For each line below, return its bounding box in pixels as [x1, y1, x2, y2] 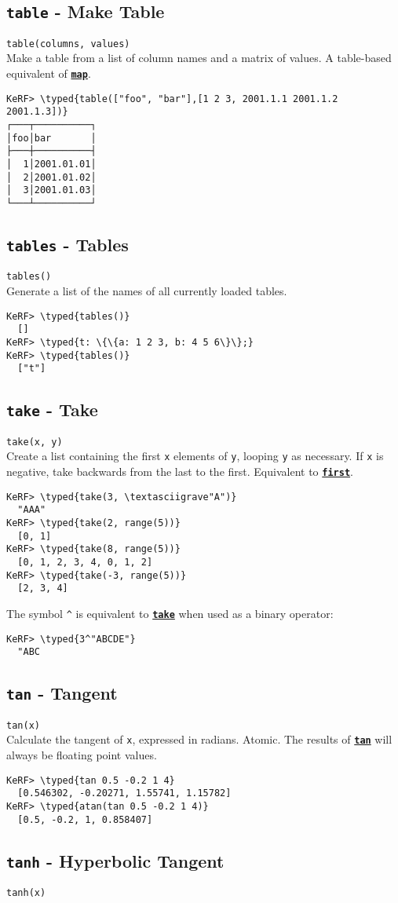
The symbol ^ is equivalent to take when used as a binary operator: [6, 605, 334, 621]
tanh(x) [6, 887, 46, 898]
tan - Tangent [6, 681, 118, 705]
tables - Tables [6, 232, 129, 256]
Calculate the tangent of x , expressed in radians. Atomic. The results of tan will [6, 731, 393, 748]
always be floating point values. [6, 746, 157, 762]
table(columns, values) [6, 38, 130, 49]
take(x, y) [6, 436, 63, 448]
